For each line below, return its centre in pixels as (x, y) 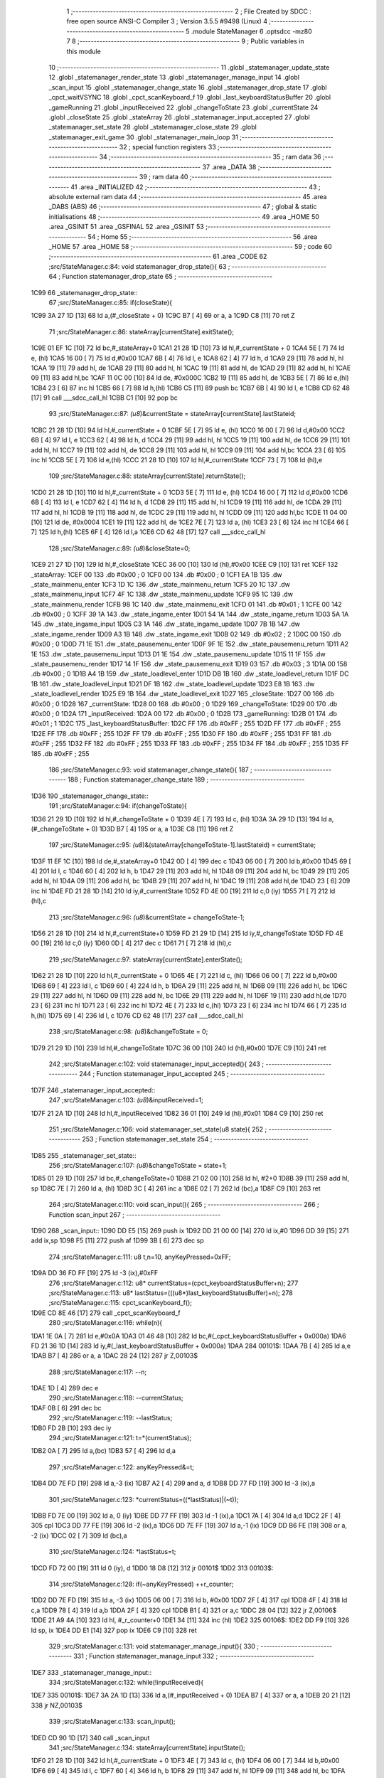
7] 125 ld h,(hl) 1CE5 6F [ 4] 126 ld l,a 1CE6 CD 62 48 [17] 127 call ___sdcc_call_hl (148, 532)
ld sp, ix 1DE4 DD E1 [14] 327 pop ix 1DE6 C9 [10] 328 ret (114, 1630)
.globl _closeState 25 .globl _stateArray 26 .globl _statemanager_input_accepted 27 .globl (179, 117)
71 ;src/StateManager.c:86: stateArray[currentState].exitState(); (142, 331)
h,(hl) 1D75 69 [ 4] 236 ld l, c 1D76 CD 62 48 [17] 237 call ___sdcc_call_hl (137, 1015)
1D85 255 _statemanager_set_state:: (84, 1155)
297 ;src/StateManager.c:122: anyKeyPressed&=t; (122, 1467)
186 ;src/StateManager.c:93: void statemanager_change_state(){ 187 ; (150, 770)
